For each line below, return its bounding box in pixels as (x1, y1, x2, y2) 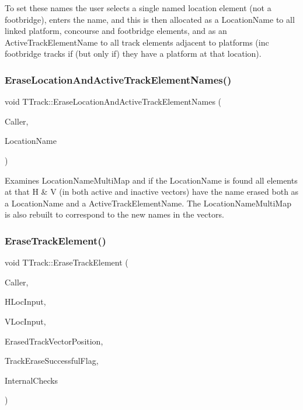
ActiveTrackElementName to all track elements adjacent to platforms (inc (5, 36, 269, 48)
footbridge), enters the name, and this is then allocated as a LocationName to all (5, 13, 295, 25)
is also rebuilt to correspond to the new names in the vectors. (5, 208, 224, 220)
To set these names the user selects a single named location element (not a (5, 2, 271, 13)
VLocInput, (5, 315, 46, 327)
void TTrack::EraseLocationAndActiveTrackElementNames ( (5, 95, 222, 108)
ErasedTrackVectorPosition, (5, 335, 103, 347)
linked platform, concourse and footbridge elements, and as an (5, 25, 227, 37)
